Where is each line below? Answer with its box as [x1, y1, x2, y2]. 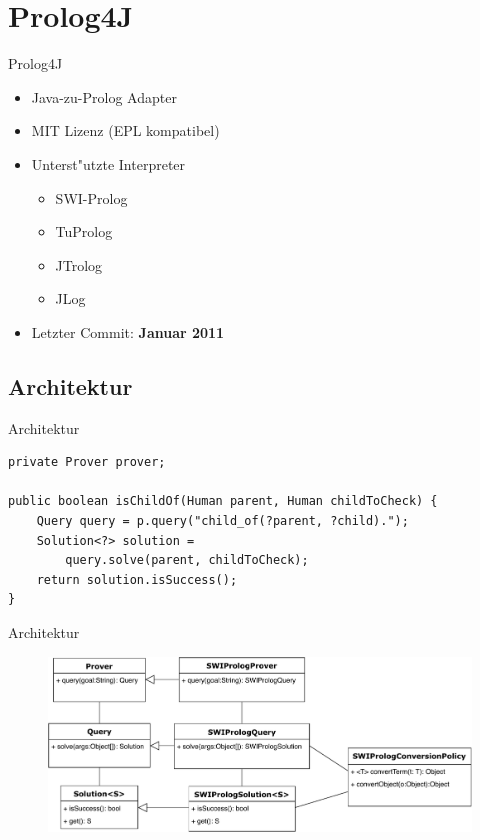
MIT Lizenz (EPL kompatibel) [31, 120, 220, 141]
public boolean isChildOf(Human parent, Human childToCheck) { [8, 494, 438, 509]
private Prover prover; [8, 455, 166, 470]
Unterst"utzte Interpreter [31, 153, 186, 174]
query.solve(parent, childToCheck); [65, 553, 309, 568]
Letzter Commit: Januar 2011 [31, 321, 225, 342]
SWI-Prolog [55, 187, 128, 208]
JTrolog [55, 254, 103, 275]
